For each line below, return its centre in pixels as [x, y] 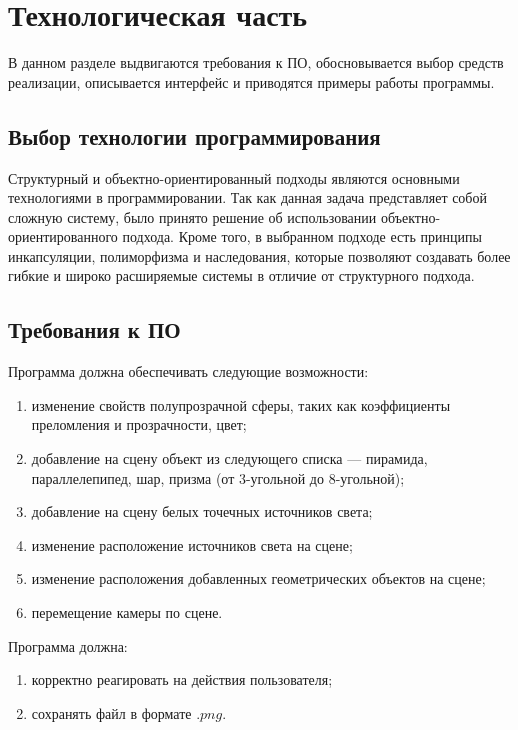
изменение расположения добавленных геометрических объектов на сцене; [258, 578]
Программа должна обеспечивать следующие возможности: [188, 371]
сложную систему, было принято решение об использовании [192, 216]
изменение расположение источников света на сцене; [192, 544]
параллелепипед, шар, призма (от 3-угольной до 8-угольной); [218, 477]
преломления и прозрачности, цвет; [139, 424]
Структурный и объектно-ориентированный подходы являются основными [234, 177]
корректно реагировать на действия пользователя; [182, 679]
